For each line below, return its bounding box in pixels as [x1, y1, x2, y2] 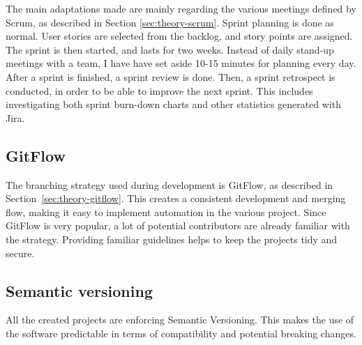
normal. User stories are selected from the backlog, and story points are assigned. [6, 29, 353, 43]
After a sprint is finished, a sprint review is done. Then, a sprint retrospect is [6, 69, 335, 84]
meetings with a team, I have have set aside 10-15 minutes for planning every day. [6, 56, 356, 70]
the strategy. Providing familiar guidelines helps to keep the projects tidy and [6, 231, 338, 246]
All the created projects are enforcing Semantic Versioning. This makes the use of [6, 312, 354, 327]
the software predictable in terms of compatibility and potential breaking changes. [6, 325, 356, 340]
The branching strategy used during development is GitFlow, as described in [6, 177, 333, 192]
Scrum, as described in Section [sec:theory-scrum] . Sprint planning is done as [6, 15, 334, 29]
